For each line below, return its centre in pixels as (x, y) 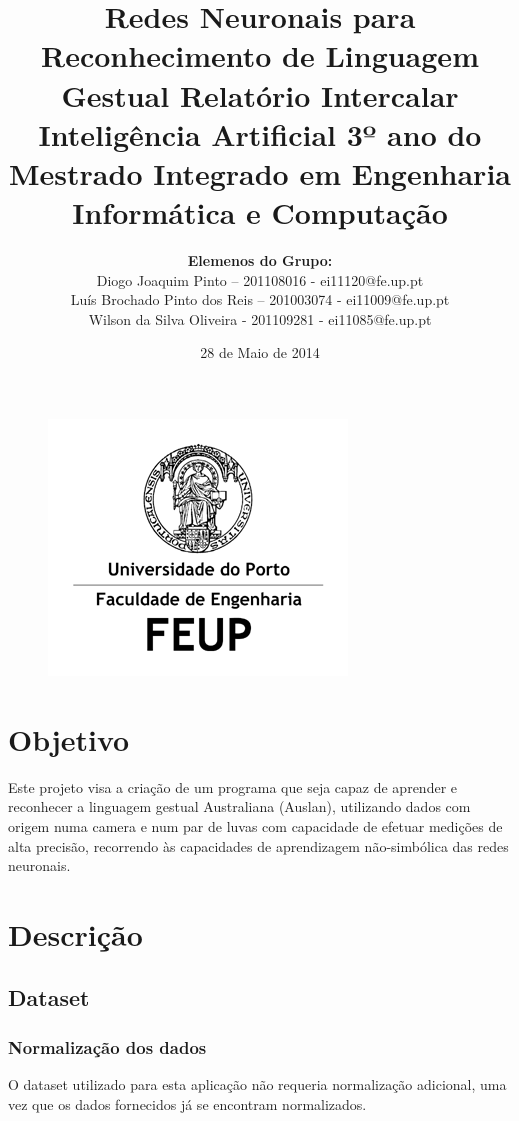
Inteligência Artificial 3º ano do (260, 133)
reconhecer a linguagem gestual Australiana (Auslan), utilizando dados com (239, 806)
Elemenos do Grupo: (260, 260)
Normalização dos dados (107, 1046)
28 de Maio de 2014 (260, 352)
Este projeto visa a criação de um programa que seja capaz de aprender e (233, 786)
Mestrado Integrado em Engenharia (260, 172)
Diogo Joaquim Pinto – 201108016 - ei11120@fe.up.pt (260, 279)
